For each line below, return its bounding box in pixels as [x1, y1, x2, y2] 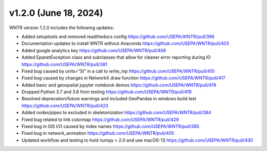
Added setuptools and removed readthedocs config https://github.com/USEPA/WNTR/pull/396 [21, 34, 215, 39]
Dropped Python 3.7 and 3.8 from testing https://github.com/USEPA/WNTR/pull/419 [21, 89, 192, 95]
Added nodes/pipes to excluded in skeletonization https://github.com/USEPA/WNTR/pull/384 [21, 110, 212, 115]
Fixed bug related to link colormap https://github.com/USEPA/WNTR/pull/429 [21, 116, 179, 122]
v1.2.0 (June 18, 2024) [9, 7, 103, 18]
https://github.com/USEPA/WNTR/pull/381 [21, 61, 107, 67]
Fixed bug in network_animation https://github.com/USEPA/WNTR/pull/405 [21, 130, 175, 136]
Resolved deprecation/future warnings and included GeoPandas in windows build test [21, 96, 196, 102]
